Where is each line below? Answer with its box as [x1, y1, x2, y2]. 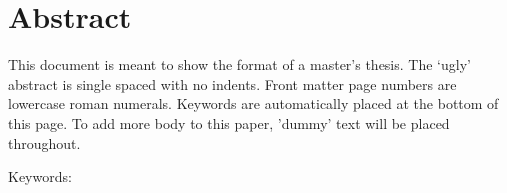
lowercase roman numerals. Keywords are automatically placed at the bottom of [8, 93, 499, 114]
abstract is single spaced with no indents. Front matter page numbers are [8, 73, 457, 94]
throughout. [8, 132, 81, 153]
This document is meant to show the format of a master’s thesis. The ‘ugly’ [8, 54, 471, 75]
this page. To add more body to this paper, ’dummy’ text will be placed [8, 112, 450, 133]
